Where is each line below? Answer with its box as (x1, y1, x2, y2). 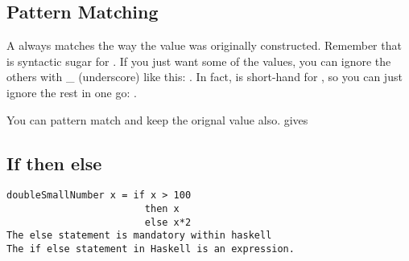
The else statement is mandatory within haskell (6, 230, 272, 242)
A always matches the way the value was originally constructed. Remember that (6, 37, 402, 54)
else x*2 (144, 216, 192, 228)
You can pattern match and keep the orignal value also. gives (6, 111, 308, 128)
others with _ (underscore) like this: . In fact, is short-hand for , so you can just (6, 68, 403, 85)
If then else (6, 150, 102, 175)
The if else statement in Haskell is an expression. (6, 243, 295, 255)
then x (144, 203, 180, 215)
